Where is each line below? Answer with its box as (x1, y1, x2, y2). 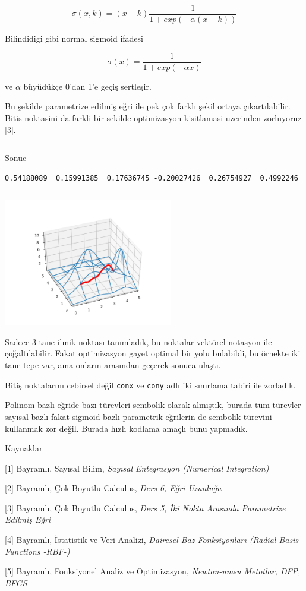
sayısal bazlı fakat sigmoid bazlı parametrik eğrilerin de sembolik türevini (5, 410, 272, 422)
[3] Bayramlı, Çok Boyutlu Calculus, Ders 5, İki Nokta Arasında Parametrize (5, 501, 286, 514)
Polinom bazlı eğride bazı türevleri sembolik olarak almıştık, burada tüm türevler (5, 399, 301, 411)
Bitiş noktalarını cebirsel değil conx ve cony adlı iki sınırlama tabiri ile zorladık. (5, 378, 296, 391)
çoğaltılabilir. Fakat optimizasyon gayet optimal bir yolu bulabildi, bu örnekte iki (5, 347, 301, 359)
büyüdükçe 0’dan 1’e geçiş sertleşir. (23, 80, 152, 92)
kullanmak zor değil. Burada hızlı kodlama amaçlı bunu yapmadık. (5, 422, 248, 434)
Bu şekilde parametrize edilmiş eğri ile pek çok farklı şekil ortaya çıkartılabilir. (5, 100, 291, 112)
